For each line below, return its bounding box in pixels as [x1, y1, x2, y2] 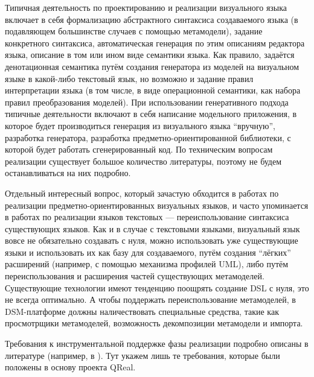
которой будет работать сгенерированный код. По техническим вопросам [5, 143, 273, 156]
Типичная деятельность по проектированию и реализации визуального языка [5, 1, 287, 13]
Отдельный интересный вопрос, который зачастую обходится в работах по [5, 186, 279, 199]
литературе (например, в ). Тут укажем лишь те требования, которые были [5, 349, 280, 361]
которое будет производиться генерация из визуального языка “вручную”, [5, 119, 276, 131]
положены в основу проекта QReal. [5, 361, 136, 373]
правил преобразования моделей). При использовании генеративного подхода [5, 95, 289, 108]
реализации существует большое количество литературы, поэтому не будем [5, 154, 282, 167]
